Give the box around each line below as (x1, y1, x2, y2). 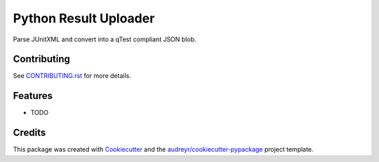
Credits (13, 127, 46, 139)
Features (13, 90, 53, 102)
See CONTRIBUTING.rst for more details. (13, 72, 131, 80)
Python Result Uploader (13, 11, 155, 26)
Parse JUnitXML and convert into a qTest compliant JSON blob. (13, 35, 197, 43)
